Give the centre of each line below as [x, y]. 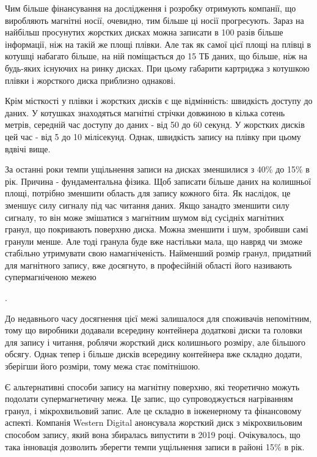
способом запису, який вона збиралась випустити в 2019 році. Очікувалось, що [153, 434]
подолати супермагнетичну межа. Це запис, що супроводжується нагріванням [149, 399]
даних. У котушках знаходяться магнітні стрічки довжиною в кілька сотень [145, 112]
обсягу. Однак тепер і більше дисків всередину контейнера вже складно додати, [154, 354]
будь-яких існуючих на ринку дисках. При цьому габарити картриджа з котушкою [157, 68]
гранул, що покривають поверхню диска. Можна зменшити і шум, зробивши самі [157, 229]
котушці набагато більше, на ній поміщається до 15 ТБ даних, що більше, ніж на [156, 56]
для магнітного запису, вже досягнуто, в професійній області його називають [148, 265]
